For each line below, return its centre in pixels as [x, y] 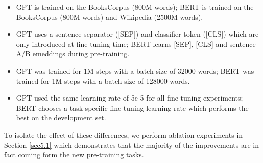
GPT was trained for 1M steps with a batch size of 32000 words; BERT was [135, 70]
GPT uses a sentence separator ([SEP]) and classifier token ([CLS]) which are [137, 34]
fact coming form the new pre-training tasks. [74, 155]
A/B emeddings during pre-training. [73, 54]
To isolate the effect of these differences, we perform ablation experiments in [124, 134]
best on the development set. [61, 118]
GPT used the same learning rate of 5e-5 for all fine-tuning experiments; [129, 98]
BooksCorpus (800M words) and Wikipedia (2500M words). [110, 17]
